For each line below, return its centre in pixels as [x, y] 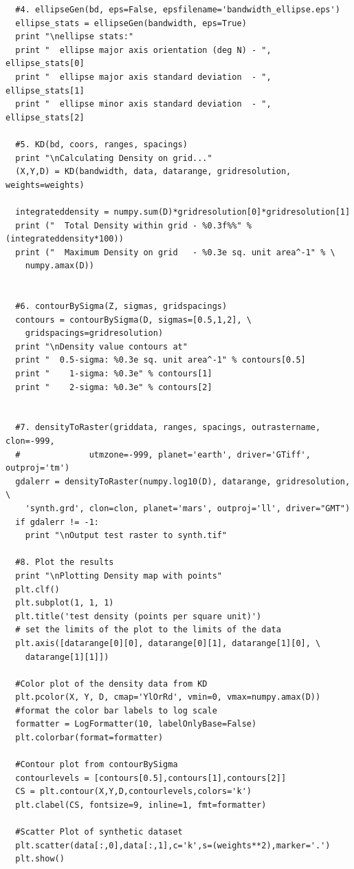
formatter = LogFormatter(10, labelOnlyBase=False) [136, 724]
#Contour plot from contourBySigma [97, 765]
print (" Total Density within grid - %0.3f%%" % [133, 225]
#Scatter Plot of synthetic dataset [99, 832]
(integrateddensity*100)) [65, 239]
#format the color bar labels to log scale [116, 710]
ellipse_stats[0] [45, 64]
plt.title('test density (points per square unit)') [139, 616]
